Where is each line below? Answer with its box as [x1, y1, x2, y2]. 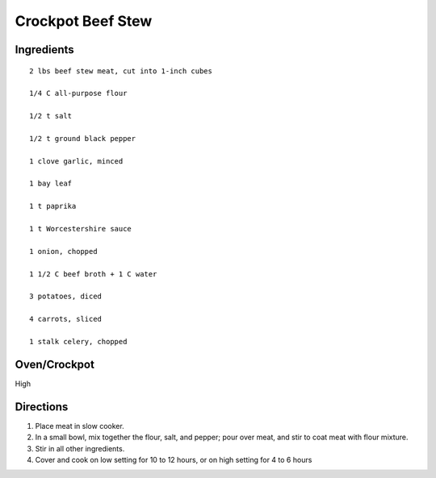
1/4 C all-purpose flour [29, 89, 128, 98]
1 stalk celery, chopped [29, 337, 128, 346]
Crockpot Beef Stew [15, 12, 153, 30]
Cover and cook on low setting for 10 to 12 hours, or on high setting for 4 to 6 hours [35, 455, 312, 464]
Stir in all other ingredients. [35, 443, 125, 453]
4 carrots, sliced [29, 314, 103, 324]
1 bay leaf [29, 179, 73, 189]
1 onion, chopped [29, 247, 98, 256]
